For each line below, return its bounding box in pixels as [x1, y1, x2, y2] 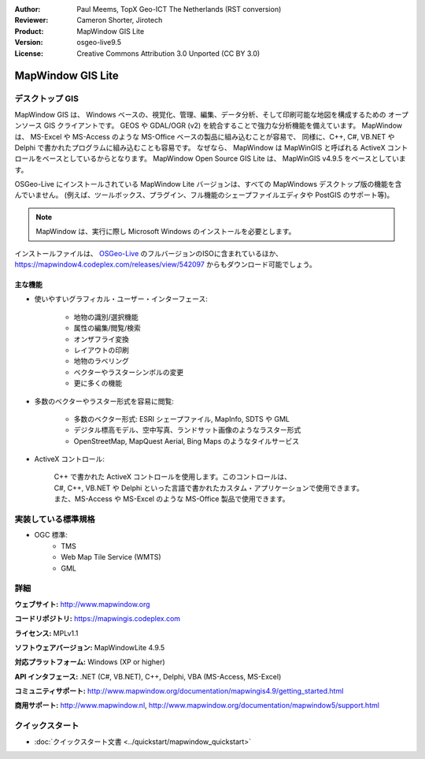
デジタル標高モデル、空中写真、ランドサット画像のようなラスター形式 [73, 426, 301, 435]
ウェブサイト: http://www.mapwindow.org [14, 599, 150, 608]
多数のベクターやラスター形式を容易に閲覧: [34, 396, 175, 406]
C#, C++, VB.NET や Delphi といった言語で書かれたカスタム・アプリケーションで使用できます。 [54, 483, 364, 493]
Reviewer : [14, 16, 49, 25]
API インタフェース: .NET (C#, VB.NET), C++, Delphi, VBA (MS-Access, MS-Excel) [14, 672, 282, 681]
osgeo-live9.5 [76, 38, 122, 47]
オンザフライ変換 [73, 334, 129, 344]
